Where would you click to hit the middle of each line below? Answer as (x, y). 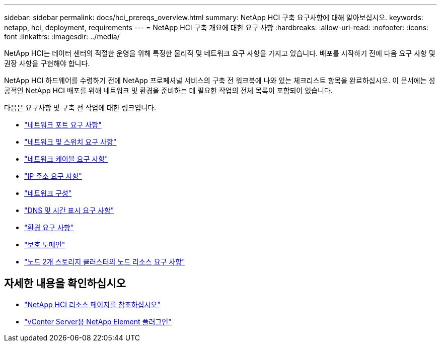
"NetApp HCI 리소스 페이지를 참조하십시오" (92, 304)
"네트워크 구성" (48, 193)
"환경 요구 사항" (49, 227)
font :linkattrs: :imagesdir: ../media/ (62, 37)
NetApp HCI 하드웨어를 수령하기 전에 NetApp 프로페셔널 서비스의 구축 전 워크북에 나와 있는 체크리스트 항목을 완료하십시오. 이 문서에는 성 (220, 80)
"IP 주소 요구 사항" (53, 176)
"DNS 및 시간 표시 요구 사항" (69, 210)
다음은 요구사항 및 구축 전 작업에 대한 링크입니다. (80, 108)
